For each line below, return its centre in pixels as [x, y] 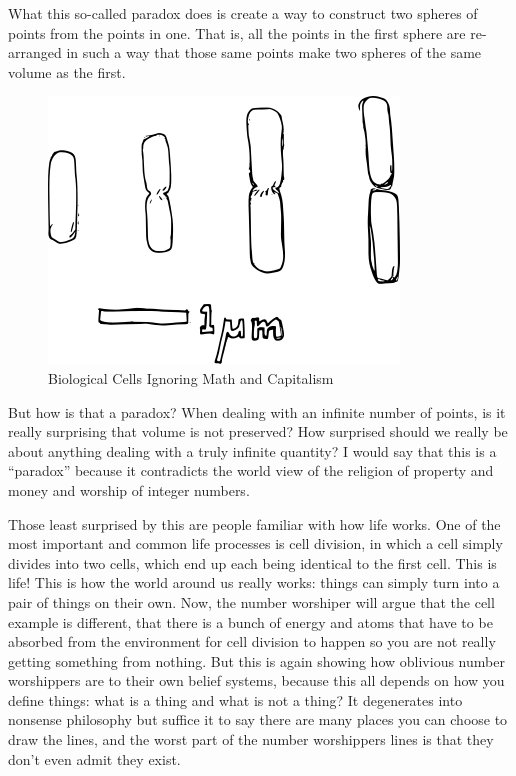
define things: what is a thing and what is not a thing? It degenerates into [235, 699]
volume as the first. [67, 71]
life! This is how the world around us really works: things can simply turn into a [254, 582]
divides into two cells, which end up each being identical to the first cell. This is [252, 562]
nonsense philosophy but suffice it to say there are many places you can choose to [258, 719]
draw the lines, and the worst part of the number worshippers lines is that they [251, 739]
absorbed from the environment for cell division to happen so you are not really [252, 641]
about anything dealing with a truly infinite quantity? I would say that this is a [252, 450]
